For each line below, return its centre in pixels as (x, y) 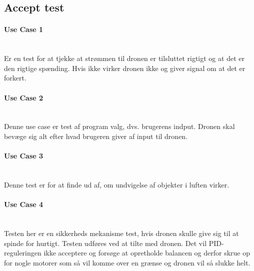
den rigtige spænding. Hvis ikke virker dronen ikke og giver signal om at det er (125, 68)
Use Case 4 (24, 204)
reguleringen (23, 253)
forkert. (15, 78)
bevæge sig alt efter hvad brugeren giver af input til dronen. (96, 136)
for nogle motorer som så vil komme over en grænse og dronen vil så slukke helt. (127, 262)
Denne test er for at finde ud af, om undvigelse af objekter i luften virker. (117, 184)
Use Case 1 (24, 29)
